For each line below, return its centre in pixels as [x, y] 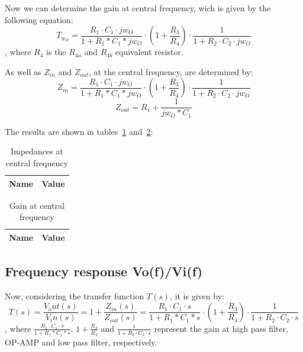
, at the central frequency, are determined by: [171, 71]
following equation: [39, 19]
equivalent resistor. [149, 52]
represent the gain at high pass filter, [221, 328]
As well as [23, 71]
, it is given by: [197, 296]
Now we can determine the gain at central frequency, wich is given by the [138, 8]
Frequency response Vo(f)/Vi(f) [104, 271]
